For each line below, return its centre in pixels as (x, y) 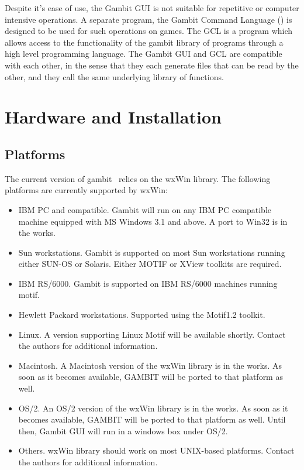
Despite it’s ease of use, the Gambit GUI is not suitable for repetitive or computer (152, 8)
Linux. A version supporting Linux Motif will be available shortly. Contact (152, 334)
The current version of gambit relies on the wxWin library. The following (138, 178)
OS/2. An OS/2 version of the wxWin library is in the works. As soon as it (153, 408)
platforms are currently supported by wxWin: (86, 190)
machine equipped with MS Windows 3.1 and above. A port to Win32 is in (153, 221)
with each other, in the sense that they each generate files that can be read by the (152, 65)
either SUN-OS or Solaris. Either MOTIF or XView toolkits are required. (150, 264)
